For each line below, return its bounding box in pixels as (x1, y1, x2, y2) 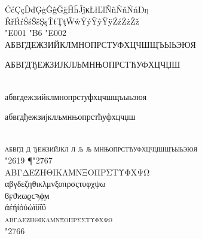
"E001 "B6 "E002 (5, 26, 67, 39)
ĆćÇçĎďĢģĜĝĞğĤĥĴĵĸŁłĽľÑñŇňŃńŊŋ (5, 3, 149, 15)
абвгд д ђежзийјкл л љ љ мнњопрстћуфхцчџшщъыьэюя (5, 142, 198, 155)
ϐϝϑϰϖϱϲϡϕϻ (5, 189, 50, 201)
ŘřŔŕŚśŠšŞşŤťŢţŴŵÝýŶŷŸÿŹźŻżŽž (5, 14, 139, 27)
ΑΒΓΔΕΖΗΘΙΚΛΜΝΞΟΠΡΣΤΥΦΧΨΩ (5, 165, 150, 178)
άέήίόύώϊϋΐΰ (5, 201, 46, 213)
